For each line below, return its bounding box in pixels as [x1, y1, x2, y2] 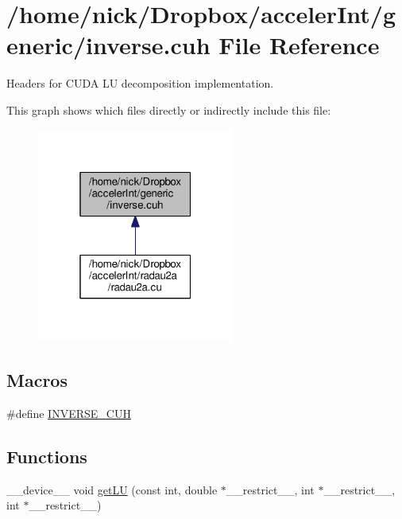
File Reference [218, 29, 380, 61]
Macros [6, 367, 68, 392]
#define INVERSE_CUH [6, 404, 131, 421]
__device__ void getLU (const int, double [6, 481, 218, 498]
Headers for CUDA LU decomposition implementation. [6, 75, 274, 92]
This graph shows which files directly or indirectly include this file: [6, 101, 331, 118]
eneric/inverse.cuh [6, 29, 211, 61]
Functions [6, 443, 87, 468]
